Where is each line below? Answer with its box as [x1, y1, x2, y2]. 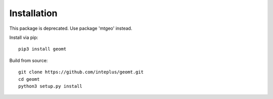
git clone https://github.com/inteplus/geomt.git [18, 69, 144, 75]
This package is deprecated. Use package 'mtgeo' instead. [9, 25, 132, 31]
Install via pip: [9, 34, 38, 40]
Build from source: [9, 57, 48, 63]
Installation [9, 8, 58, 19]
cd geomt [18, 76, 40, 82]
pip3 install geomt [18, 46, 67, 52]
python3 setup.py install [18, 83, 83, 89]
